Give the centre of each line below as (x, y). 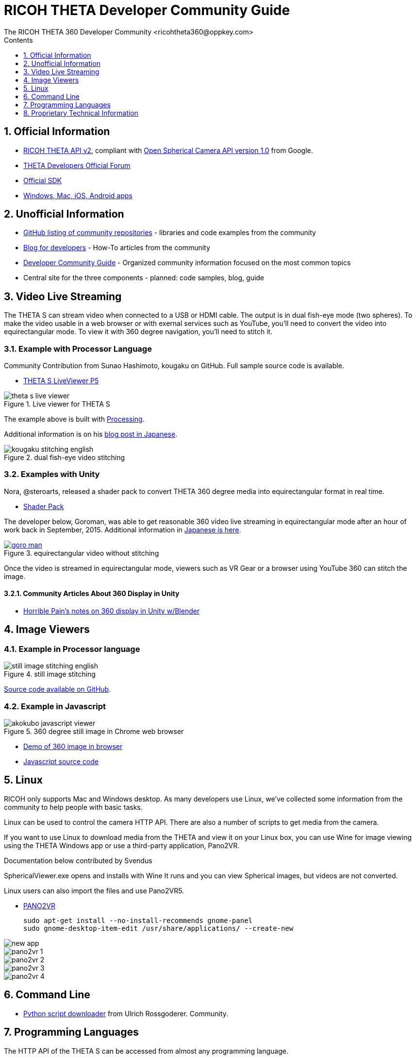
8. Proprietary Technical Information (81, 113)
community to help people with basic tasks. (73, 807)
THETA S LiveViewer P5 (61, 381)
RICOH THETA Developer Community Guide (147, 10)
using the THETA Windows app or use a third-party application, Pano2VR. (122, 845)
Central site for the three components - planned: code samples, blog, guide (144, 278)
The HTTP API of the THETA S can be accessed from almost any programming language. (146, 1051)
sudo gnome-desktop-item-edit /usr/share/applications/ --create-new (158, 928)
